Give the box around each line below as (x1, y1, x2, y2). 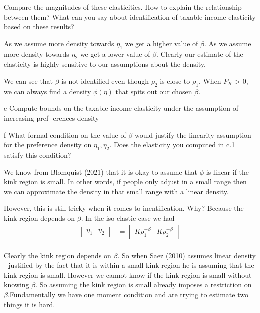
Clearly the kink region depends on (4, 250, 111, 260)
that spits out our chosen (115, 86, 192, 96)
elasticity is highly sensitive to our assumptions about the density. (4, 59, 206, 69)
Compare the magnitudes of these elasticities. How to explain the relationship (4, 2, 242, 12)
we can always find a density (4, 86, 91, 96)
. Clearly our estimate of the (156, 48, 243, 59)
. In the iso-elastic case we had (81, 212, 175, 223)
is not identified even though (61, 75, 149, 86)
